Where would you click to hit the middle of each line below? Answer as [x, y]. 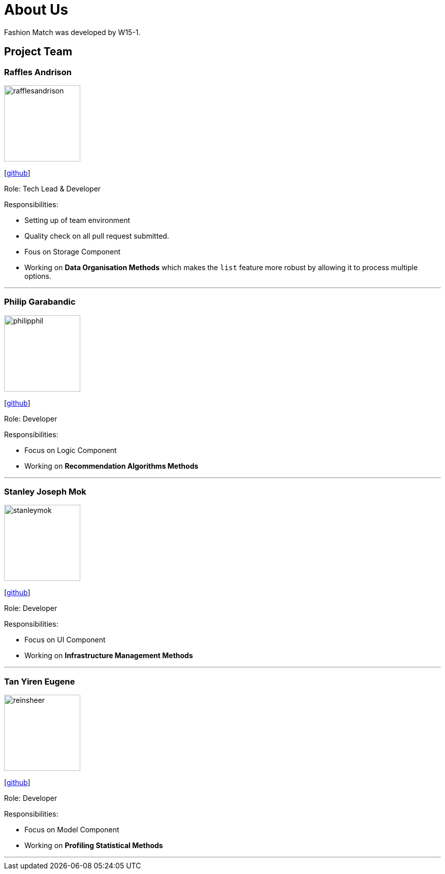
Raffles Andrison [38, 72]
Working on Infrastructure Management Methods [109, 656]
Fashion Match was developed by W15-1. [72, 32]
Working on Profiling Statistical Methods [94, 846]
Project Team [38, 52]
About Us [36, 10]
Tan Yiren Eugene [40, 681]
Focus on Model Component [72, 830]
